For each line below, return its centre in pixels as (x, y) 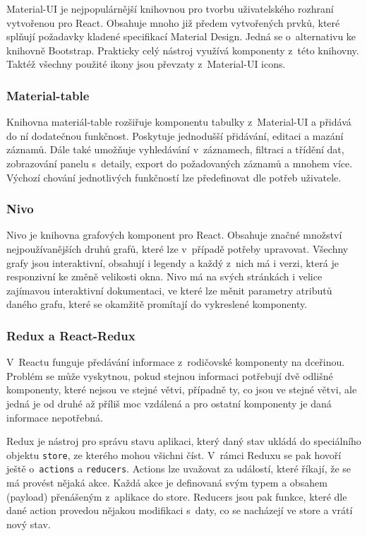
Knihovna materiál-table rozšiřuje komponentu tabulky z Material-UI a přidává (179, 122)
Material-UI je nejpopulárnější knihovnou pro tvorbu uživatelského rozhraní (170, 8)
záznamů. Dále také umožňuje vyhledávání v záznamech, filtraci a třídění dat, (175, 149)
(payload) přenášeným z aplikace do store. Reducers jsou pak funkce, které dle (177, 496)
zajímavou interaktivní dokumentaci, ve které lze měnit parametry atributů (169, 290)
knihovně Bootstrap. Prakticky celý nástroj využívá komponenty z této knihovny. (183, 50)
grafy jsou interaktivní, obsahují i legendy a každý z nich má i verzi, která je (173, 262)
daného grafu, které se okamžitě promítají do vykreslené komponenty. (157, 304)
